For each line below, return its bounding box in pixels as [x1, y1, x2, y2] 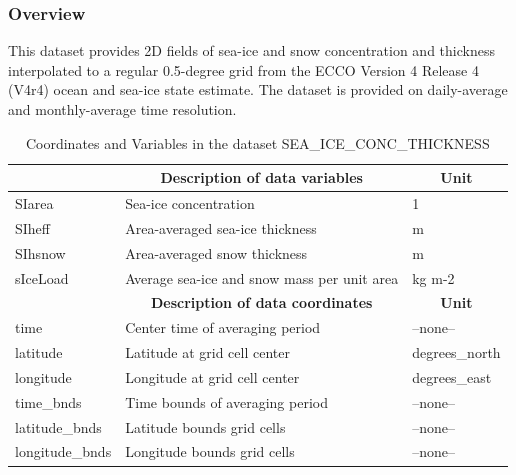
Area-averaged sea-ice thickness [125, 217, 317, 238]
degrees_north [412, 342, 501, 363]
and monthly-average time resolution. [8, 99, 237, 119]
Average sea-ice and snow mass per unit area [125, 267, 399, 288]
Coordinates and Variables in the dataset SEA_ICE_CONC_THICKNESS [25, 132, 490, 153]
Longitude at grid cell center [125, 366, 300, 387]
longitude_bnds [15, 441, 112, 462]
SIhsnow [15, 242, 66, 263]
